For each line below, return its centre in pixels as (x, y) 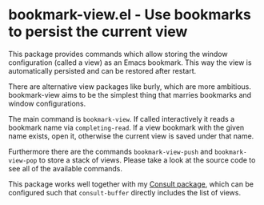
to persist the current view (98, 32)
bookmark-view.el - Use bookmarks (130, 15)
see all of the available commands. (65, 168)
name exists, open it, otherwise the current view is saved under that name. (131, 136)
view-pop (23, 161)
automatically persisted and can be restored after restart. (102, 70)
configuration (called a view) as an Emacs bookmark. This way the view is (130, 62)
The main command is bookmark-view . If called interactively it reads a (122, 119)
